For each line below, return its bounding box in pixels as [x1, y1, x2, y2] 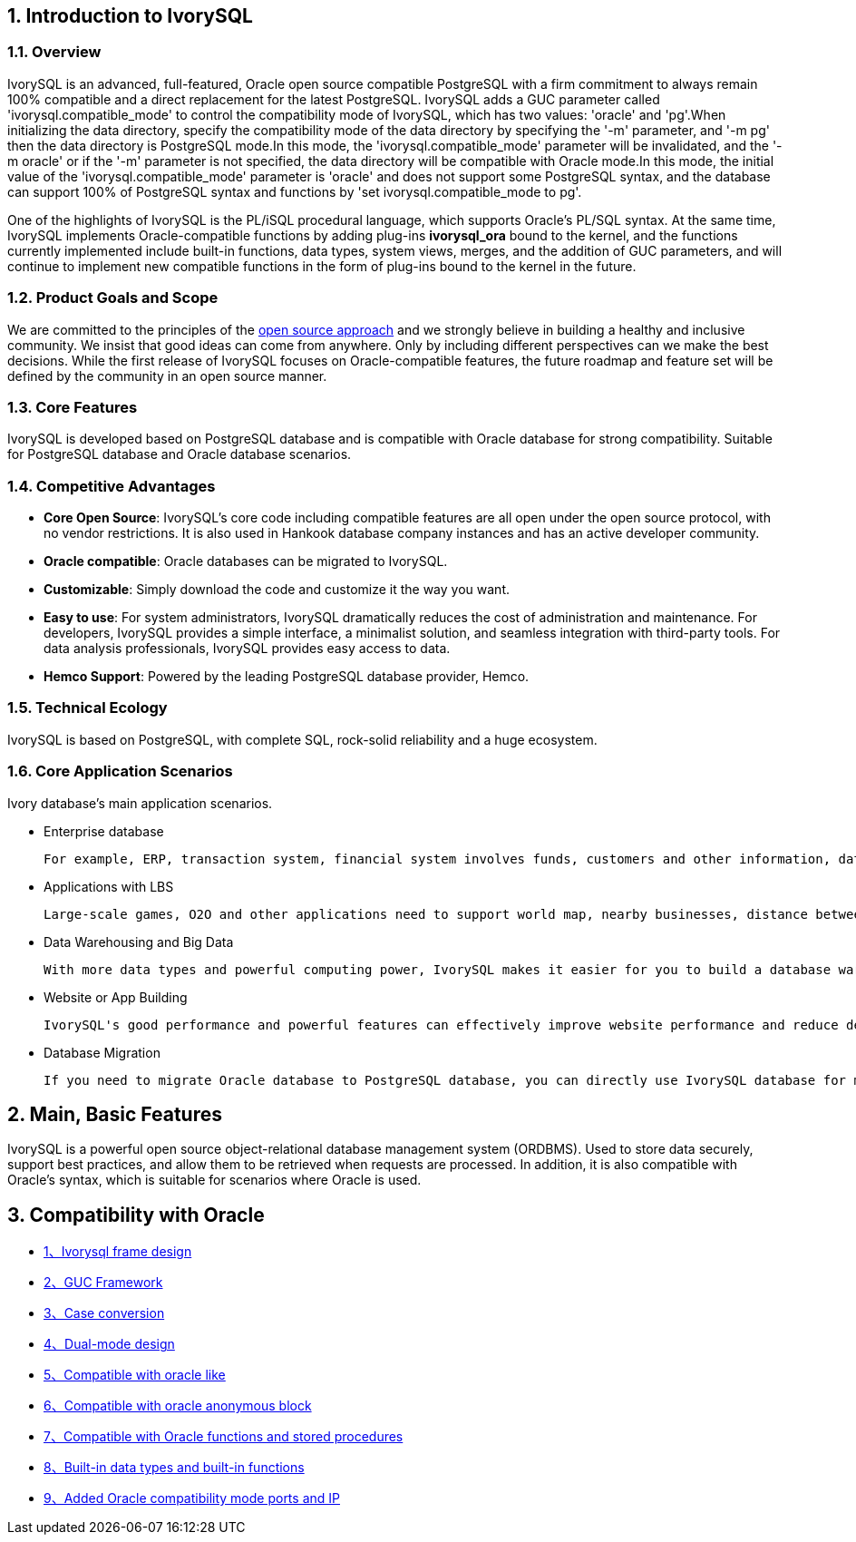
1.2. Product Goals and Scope [7, 288, 219, 307]
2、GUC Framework [44, 1274, 163, 1291]
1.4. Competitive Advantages [7, 476, 216, 495]
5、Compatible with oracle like [44, 1367, 226, 1383]
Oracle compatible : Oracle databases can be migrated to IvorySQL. [44, 553, 448, 570]
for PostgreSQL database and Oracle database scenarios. [7, 446, 352, 463]
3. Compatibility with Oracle [7, 1203, 265, 1226]
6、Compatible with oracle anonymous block [44, 1398, 312, 1414]
